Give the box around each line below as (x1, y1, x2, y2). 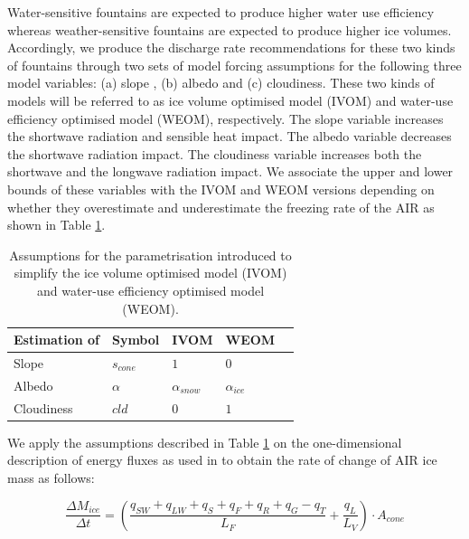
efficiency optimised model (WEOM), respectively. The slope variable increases (7, 109, 444, 128)
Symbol (111, 330, 160, 349)
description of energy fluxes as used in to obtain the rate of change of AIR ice (7, 450, 437, 469)
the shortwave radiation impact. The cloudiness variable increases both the (7, 144, 422, 163)
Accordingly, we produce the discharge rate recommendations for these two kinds (7, 38, 455, 57)
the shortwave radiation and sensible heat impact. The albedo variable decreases (7, 127, 452, 146)
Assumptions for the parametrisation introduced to (9, 245, 292, 264)
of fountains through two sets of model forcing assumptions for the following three (7, 55, 462, 74)
